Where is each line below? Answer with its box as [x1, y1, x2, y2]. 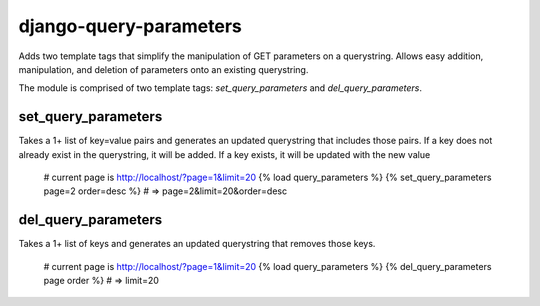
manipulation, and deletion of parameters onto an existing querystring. [18, 63, 309, 75]
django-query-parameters [18, 15, 242, 37]
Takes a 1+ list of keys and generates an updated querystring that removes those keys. [18, 238, 376, 250]
